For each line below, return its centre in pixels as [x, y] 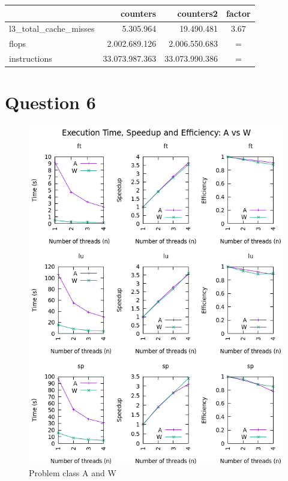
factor [238, 13]
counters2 [197, 13]
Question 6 [50, 102]
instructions [31, 58]
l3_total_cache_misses [52, 28]
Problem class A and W [73, 473]
